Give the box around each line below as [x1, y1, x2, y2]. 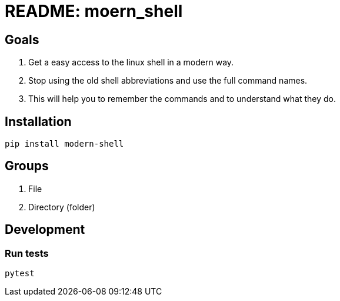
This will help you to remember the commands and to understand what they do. [28, 94, 336, 104]
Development [5, 222, 85, 237]
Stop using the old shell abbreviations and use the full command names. [28, 75, 308, 86]
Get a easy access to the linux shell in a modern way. [28, 57, 234, 68]
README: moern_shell [5, 1, 183, 21]
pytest [5, 269, 35, 279]
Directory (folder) [28, 201, 95, 212]
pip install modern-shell [5, 139, 124, 149]
